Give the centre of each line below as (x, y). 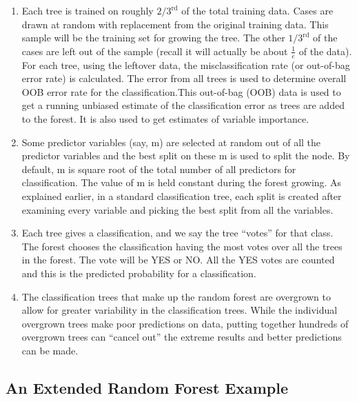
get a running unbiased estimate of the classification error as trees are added (183, 105)
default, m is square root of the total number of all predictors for (159, 169)
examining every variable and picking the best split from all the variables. (177, 209)
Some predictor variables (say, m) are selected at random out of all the (171, 142)
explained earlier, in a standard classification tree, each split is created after (182, 195)
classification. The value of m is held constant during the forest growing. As (182, 182)
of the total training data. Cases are (257, 10)
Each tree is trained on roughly (88, 10)
